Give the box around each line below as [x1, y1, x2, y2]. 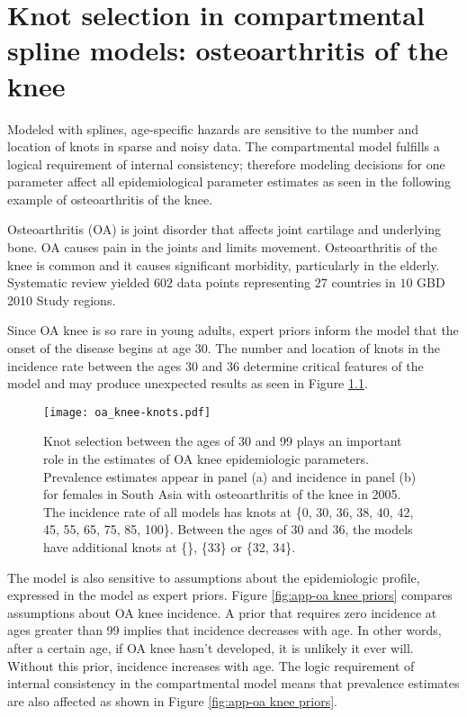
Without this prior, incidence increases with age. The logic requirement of [7, 656, 415, 675]
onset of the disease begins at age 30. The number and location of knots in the [7, 339, 441, 358]
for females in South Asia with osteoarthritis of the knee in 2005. [43, 485, 401, 504]
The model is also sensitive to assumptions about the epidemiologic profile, [7, 567, 420, 586]
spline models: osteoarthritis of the [7, 32, 449, 68]
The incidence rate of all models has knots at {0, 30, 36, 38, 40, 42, [43, 502, 414, 521]
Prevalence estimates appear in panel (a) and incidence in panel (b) [43, 467, 417, 486]
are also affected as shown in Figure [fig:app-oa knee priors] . [7, 691, 338, 710]
